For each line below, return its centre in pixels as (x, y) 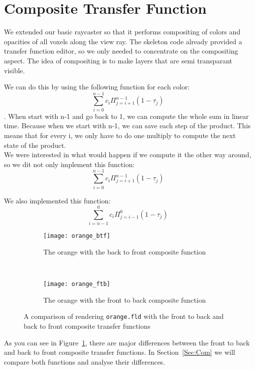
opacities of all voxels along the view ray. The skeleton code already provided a (123, 41)
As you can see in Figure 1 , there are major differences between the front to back (127, 342)
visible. (15, 70)
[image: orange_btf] (77, 236)
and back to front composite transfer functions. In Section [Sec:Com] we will (120, 352)
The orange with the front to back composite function (125, 299)
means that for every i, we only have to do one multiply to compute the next (120, 135)
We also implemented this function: (57, 200)
